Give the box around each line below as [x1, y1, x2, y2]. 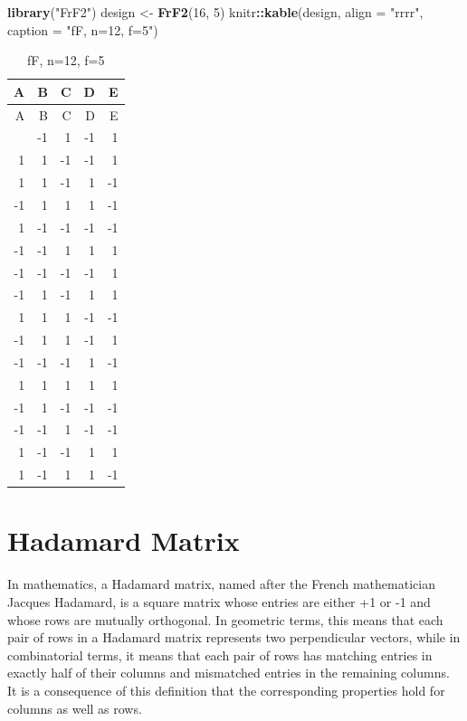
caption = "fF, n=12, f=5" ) [7, 20, 158, 39]
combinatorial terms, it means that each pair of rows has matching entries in [7, 645, 433, 664]
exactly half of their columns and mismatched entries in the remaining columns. [7, 663, 450, 682]
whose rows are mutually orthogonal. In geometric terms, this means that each [7, 610, 443, 629]
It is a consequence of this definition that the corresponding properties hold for [7, 680, 445, 699]
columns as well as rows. [7, 698, 142, 717]
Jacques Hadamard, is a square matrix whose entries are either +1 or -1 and [7, 592, 431, 611]
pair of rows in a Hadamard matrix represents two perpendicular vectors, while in [7, 628, 461, 647]
